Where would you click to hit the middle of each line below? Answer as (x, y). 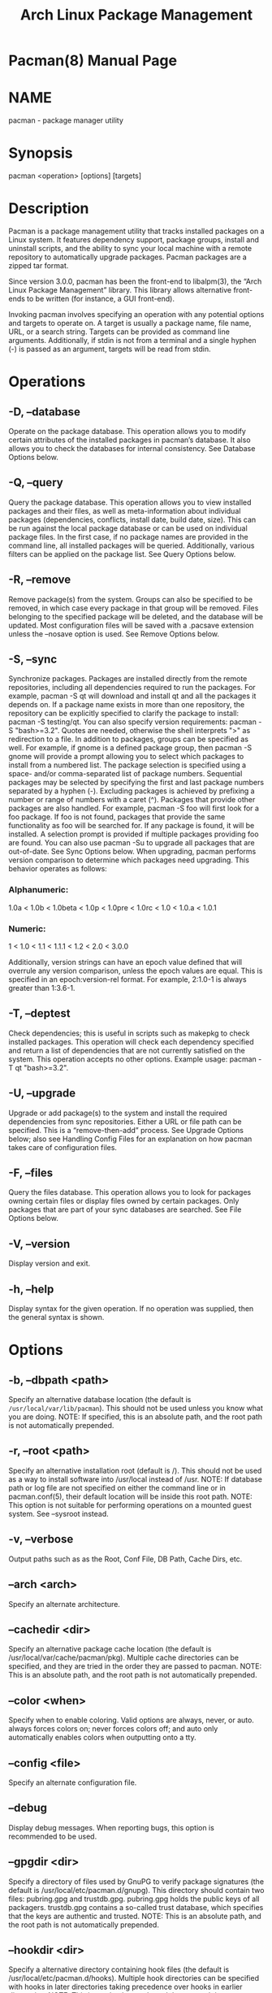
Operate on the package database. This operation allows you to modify (127, 431)
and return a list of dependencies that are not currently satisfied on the (127, 1050)
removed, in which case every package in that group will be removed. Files (134, 608)
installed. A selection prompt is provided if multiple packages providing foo (134, 834)
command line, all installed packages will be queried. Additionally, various (132, 545)
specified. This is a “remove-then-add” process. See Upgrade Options (126, 1130)
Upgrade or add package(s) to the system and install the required (118, 1113)
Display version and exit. (50, 1264)
